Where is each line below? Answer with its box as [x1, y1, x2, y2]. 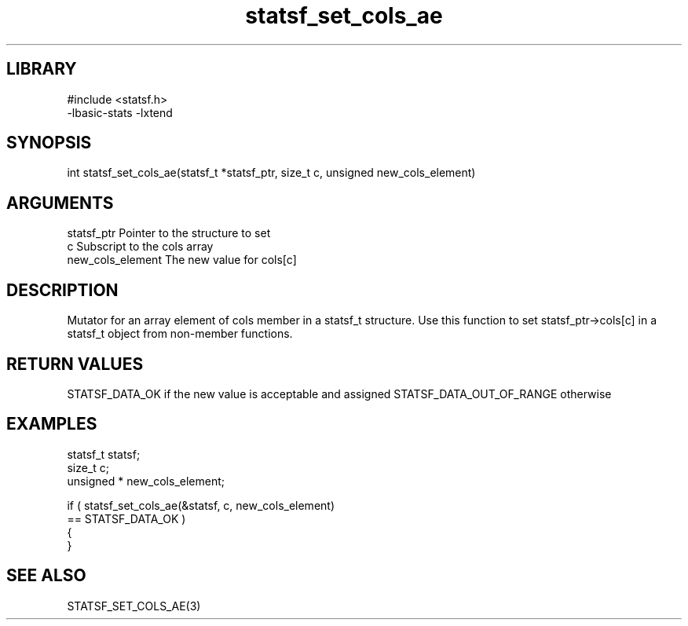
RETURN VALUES [6, 353, 144, 374]
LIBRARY [6, 59, 77, 79]
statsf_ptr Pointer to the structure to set [67, 226, 271, 240]
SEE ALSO [6, 566, 86, 586]
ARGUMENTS [6, 192, 114, 213]
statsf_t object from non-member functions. [67, 327, 293, 341]
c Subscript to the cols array [67, 240, 214, 254]
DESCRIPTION [6, 280, 119, 300]
